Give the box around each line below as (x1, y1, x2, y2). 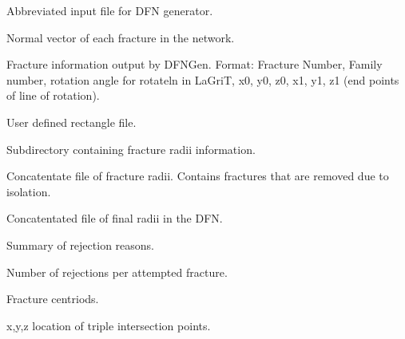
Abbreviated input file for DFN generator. (6, 2, 213, 18)
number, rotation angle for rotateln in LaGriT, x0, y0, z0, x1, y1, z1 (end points (6, 71, 399, 88)
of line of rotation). (6, 87, 100, 104)
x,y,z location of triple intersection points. (6, 317, 211, 333)
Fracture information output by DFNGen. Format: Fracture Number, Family (6, 56, 383, 73)
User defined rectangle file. (6, 113, 137, 130)
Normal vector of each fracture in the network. (6, 29, 235, 45)
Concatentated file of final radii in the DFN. (6, 210, 223, 227)
